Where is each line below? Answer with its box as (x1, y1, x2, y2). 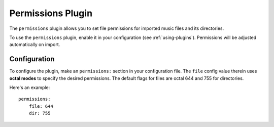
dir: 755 (28, 110, 51, 116)
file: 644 (28, 103, 53, 109)
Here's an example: (9, 84, 50, 91)
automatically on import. (9, 41, 60, 48)
